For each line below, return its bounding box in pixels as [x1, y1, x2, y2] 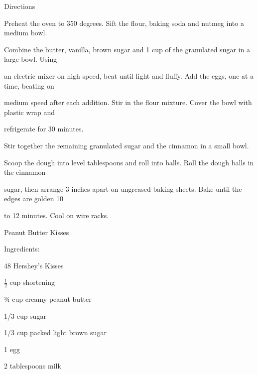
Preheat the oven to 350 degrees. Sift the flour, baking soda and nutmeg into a [4, 17, 244, 28]
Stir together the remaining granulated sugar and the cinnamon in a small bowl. [4, 140, 249, 150]
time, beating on [4, 80, 54, 91]
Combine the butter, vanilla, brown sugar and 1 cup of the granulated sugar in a [4, 44, 250, 54]
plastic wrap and [4, 107, 55, 117]
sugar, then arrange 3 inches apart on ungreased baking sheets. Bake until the [4, 183, 242, 194]
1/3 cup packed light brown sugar [4, 327, 107, 338]
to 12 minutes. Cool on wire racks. [4, 210, 109, 220]
